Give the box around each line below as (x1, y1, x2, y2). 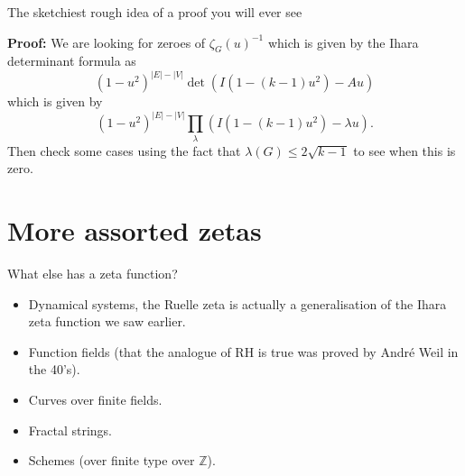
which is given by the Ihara (267, 32, 419, 51)
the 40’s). (28, 360, 80, 379)
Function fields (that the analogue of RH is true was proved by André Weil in (28, 342, 459, 361)
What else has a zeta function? (7, 264, 178, 283)
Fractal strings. (28, 420, 113, 439)
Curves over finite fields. (28, 390, 163, 409)
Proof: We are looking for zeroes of (7, 32, 206, 51)
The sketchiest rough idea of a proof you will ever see (7, 3, 302, 21)
